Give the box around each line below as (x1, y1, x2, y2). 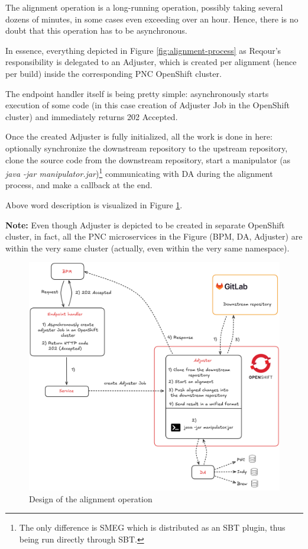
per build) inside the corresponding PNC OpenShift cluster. (5, 67, 222, 79)
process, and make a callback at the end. (5, 179, 153, 191)
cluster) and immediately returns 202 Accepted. (5, 110, 178, 122)
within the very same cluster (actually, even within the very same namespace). (5, 241, 290, 254)
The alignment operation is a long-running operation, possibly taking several (5, 1, 283, 13)
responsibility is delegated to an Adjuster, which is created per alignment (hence (5, 56, 297, 68)
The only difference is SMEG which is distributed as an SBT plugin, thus (19, 521, 286, 534)
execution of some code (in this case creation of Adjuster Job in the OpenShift (5, 99, 290, 111)
